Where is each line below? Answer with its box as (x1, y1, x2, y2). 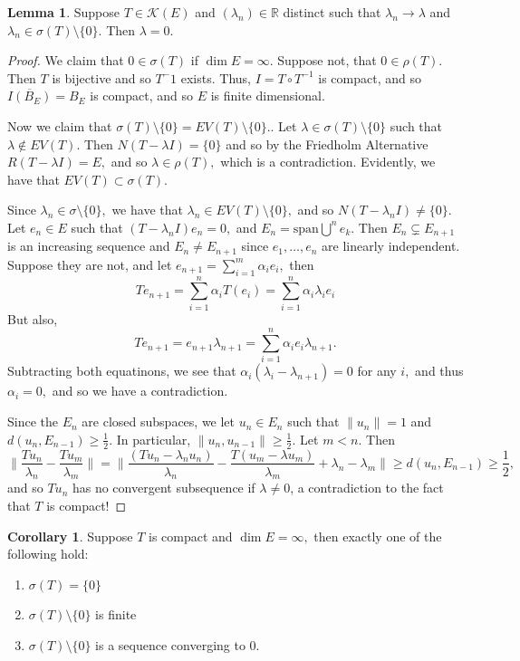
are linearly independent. (322, 236, 460, 255)
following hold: (7, 544, 89, 563)
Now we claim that (7, 116, 112, 135)
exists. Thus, (180, 68, 251, 87)
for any (357, 361, 397, 380)
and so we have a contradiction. (52, 381, 228, 400)
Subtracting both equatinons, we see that (7, 361, 236, 380)
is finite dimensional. (210, 86, 325, 105)
